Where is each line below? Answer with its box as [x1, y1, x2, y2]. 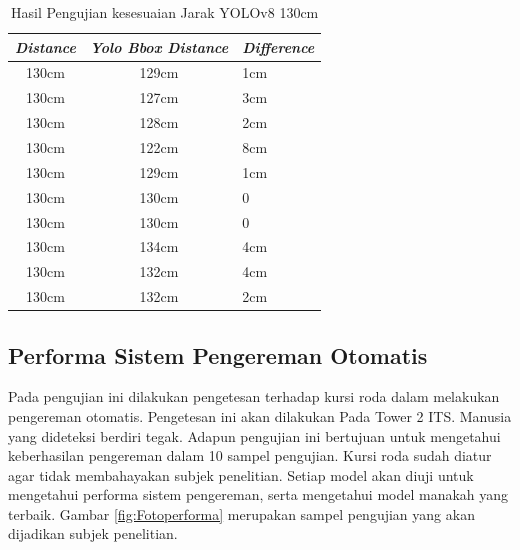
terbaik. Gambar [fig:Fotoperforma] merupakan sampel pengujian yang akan [8, 503, 475, 524]
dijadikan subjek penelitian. [8, 523, 178, 544]
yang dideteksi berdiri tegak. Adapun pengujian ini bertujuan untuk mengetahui [8, 425, 501, 446]
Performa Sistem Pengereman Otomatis [8, 339, 428, 370]
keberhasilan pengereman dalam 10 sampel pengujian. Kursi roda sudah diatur [8, 445, 492, 466]
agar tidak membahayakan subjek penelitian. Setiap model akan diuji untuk [8, 464, 474, 485]
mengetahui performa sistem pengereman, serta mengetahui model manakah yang [8, 484, 509, 505]
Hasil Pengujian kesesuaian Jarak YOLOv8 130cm [10, 2, 319, 22]
